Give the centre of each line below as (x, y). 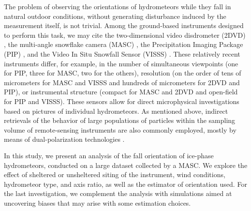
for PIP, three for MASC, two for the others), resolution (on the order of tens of (123, 73)
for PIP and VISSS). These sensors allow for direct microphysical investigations (122, 101)
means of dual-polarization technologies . (64, 139)
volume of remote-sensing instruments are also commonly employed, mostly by (120, 129)
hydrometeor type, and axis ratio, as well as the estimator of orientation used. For (125, 184)
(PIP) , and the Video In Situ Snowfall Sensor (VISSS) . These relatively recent (122, 53)
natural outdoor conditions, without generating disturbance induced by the (115, 16)
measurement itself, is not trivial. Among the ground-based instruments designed (124, 25)
